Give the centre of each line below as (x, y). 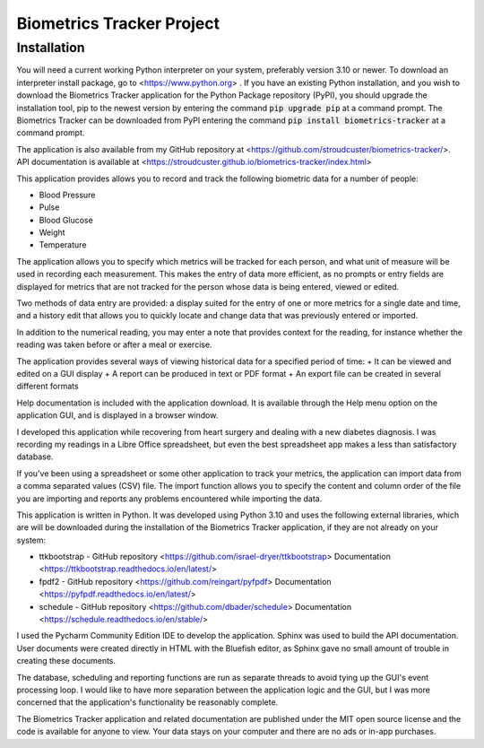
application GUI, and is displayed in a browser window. (117, 415)
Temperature (63, 245)
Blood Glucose (66, 220)
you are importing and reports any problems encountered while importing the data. (169, 499)
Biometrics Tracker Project (118, 23)
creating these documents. (66, 661)
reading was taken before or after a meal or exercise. (114, 344)
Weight (52, 232)
